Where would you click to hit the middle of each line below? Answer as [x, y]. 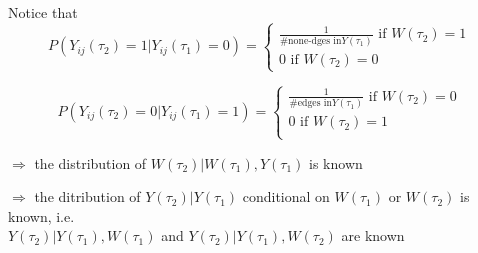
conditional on [286, 196]
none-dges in [315, 40]
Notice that [43, 12]
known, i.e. [41, 215]
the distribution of [90, 162]
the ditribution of [87, 196]
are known [373, 235]
